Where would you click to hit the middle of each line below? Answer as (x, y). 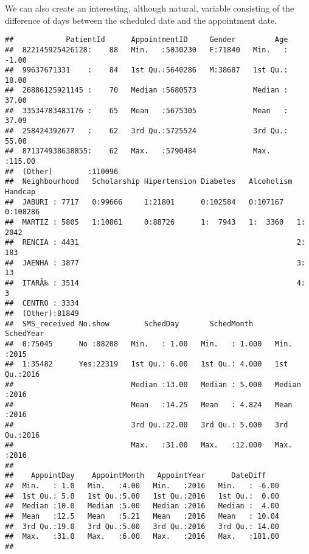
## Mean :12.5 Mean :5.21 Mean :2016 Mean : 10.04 (142, 517)
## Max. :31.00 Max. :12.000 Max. (149, 445)
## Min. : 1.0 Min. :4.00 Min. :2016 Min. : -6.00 (142, 486)
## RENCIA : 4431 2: (155, 243)
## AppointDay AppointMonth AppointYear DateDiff (136, 476)
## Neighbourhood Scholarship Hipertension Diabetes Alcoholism (149, 182)
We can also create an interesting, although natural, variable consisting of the (150, 8)
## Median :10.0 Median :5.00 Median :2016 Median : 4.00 (142, 506)
